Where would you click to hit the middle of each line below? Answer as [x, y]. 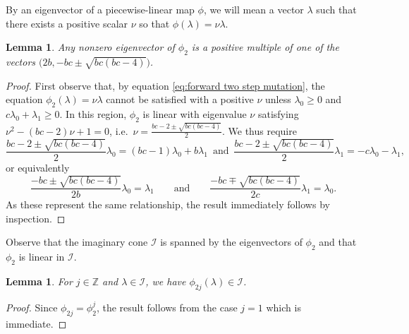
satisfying [278, 114]
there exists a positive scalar [67, 23]
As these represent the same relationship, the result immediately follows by [168, 204]
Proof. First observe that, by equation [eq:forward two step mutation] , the [165, 85]
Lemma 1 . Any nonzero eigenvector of [90, 47]
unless [278, 99]
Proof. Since [32, 307]
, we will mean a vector [254, 9]
